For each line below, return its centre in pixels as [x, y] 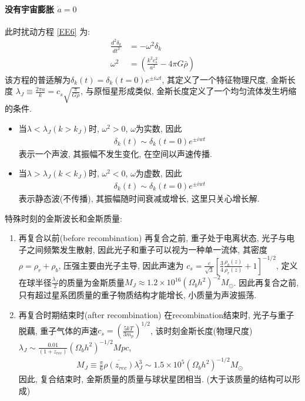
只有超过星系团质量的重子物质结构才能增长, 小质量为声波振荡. [138, 295]
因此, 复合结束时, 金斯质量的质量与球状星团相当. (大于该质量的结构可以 [155, 379]
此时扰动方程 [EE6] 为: [48, 31]
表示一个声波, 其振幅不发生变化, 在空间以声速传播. [115, 153]
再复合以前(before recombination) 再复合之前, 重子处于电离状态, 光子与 [152, 238]
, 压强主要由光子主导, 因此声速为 [121, 265]
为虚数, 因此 [159, 173]
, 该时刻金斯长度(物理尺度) [202, 330]
